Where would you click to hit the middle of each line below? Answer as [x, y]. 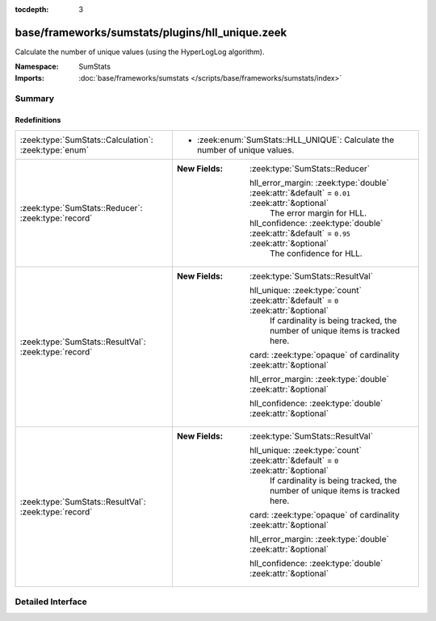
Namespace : [37, 67]
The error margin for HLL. [318, 212]
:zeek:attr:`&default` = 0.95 [300, 233]
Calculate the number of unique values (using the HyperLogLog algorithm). [140, 52]
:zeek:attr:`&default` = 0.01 [300, 192]
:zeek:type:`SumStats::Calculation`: [86, 140]
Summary [35, 99]
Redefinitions [38, 120]
